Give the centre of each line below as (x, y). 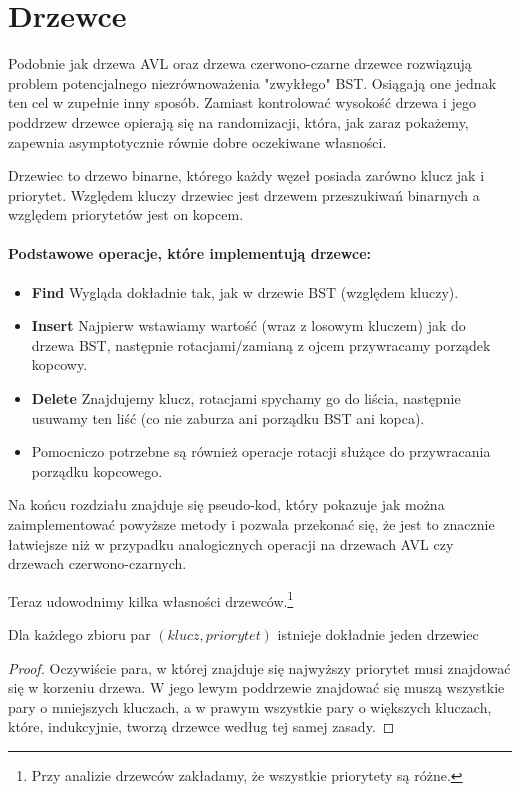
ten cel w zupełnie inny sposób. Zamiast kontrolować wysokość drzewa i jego (242, 102)
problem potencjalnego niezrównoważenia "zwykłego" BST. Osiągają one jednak (252, 82)
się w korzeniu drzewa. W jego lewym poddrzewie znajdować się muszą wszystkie (256, 687)
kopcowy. (59, 364)
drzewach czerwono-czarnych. (97, 563)
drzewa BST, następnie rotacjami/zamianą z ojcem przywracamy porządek (261, 344)
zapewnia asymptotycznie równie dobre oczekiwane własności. (197, 141)
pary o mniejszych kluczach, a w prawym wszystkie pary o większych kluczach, (250, 706)
